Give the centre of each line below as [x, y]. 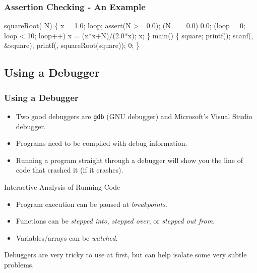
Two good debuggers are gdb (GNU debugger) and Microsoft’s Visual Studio [134, 116]
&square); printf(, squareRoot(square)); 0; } [72, 45]
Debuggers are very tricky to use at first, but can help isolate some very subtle [125, 255]
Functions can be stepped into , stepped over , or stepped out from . [115, 221]
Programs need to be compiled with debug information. [102, 143]
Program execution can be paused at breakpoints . [91, 204]
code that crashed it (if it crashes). [70, 170]
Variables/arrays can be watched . [67, 237]
